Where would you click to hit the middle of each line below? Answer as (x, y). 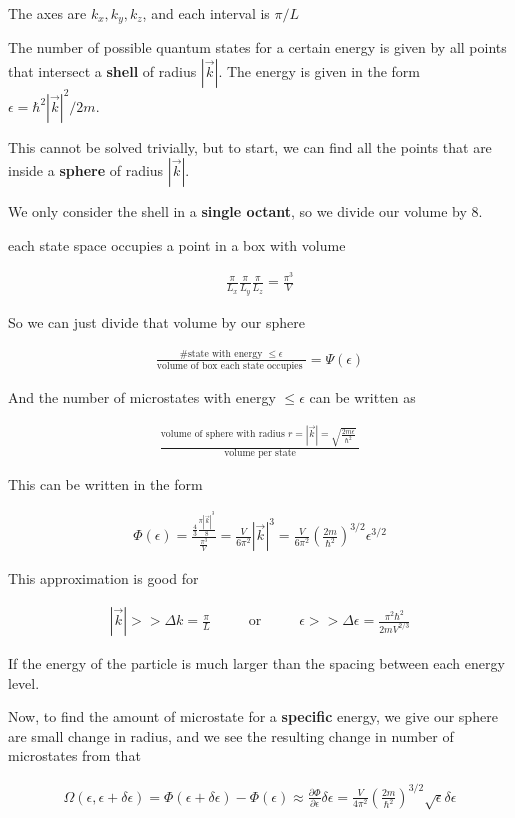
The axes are (47, 13)
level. (24, 682)
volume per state (260, 452)
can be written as (362, 396)
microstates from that (74, 755)
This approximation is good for (103, 578)
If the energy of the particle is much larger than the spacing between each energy (256, 663)
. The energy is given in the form (319, 71)
